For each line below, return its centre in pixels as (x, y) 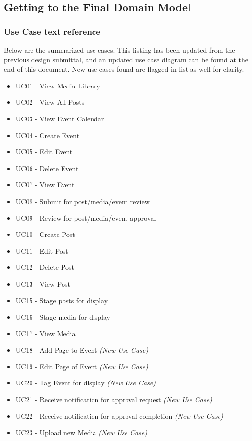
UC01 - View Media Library (58, 85)
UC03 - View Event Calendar (60, 118)
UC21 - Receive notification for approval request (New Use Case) (114, 399)
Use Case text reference (52, 31)
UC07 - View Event (45, 185)
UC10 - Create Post (45, 234)
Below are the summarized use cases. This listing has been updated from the (120, 50)
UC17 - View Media (46, 333)
